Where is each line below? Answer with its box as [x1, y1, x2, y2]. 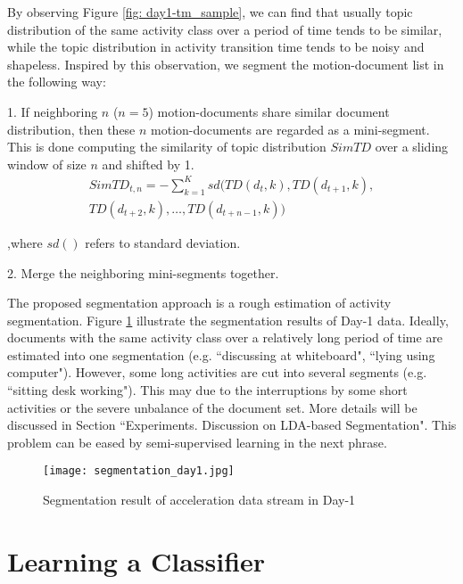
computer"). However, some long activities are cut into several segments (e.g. [7, 363, 427, 382]
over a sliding [375, 137, 449, 156]
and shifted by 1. [102, 154, 194, 173]
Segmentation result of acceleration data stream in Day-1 [43, 490, 356, 509]
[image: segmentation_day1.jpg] [43, 465, 235, 478]
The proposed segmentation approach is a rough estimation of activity [7, 293, 392, 312]
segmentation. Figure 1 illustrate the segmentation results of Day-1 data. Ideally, [7, 310, 449, 329]
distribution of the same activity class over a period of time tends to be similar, [7, 20, 442, 38]
